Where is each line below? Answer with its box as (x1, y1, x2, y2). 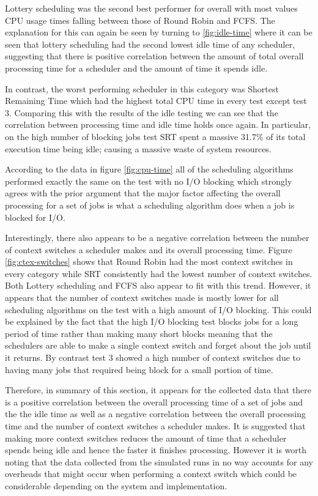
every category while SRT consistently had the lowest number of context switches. (5, 267, 312, 279)
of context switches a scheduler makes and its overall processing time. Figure (5, 243, 292, 256)
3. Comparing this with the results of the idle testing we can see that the (5, 106, 278, 119)
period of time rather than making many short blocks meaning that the (5, 327, 273, 339)
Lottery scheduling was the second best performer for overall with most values (5, 2, 298, 14)
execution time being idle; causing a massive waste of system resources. (5, 142, 272, 155)
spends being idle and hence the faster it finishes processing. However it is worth (5, 443, 307, 456)
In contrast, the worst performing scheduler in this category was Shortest (5, 82, 279, 95)
